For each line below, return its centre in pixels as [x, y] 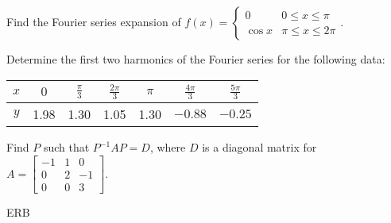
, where [168, 147]
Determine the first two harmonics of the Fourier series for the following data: [196, 59]
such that [66, 147]
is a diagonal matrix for [259, 147]
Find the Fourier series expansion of [94, 21]
